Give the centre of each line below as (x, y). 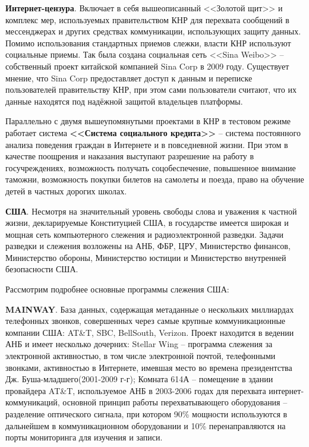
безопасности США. (42, 269)
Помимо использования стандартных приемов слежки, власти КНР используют (148, 43)
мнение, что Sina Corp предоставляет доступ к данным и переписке (129, 78)
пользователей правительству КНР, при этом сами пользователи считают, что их (151, 89)
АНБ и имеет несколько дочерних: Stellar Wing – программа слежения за (139, 344)
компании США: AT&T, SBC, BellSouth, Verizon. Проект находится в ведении (150, 332)
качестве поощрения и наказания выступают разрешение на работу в (130, 156)
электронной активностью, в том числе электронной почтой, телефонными (141, 356)
